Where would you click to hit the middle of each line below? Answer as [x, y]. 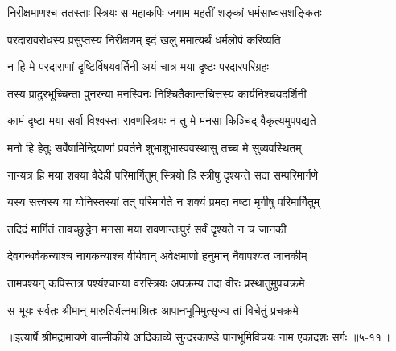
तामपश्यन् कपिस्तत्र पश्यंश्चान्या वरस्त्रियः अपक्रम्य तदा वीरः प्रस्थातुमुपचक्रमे [156, 282]
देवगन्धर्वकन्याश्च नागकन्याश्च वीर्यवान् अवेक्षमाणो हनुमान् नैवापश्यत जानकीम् [157, 256]
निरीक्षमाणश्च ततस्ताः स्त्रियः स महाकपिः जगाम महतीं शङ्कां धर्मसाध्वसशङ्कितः [165, 12]
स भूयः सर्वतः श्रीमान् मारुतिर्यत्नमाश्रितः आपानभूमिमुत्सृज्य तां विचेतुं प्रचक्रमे [153, 310]
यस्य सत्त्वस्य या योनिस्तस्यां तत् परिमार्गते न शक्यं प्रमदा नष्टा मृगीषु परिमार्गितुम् [164, 202]
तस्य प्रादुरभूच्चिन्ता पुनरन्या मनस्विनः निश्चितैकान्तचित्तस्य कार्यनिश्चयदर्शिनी [157, 93]
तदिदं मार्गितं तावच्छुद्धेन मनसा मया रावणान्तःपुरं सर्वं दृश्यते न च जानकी [147, 228]
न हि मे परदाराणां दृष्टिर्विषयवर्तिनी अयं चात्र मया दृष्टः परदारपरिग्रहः [138, 66]
